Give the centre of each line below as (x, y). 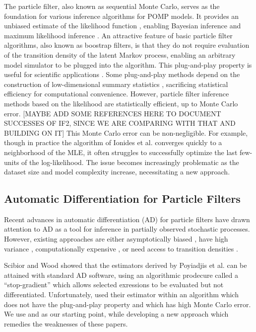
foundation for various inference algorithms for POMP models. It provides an (122, 16)
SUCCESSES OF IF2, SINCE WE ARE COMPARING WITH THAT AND (120, 123)
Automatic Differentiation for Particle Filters (122, 199)
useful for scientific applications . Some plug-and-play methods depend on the (122, 74)
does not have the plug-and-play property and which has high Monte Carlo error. (128, 304)
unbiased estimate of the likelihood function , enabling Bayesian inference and (123, 26)
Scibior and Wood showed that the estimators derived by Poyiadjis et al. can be (126, 265)
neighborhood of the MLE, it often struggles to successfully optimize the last (121, 152)
